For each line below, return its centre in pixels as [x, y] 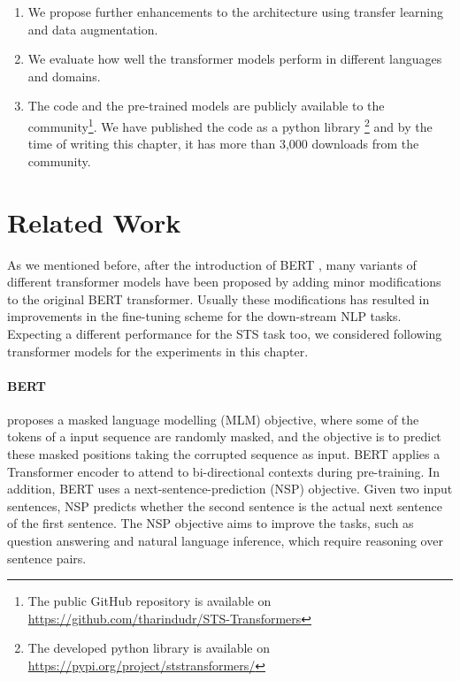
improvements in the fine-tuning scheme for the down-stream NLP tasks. [204, 316]
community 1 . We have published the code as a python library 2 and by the [230, 125]
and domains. [64, 76]
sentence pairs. [47, 558]
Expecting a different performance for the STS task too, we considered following [225, 333]
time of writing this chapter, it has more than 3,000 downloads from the [223, 144]
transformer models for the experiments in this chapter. [158, 351]
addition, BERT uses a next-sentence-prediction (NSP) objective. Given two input [230, 489]
